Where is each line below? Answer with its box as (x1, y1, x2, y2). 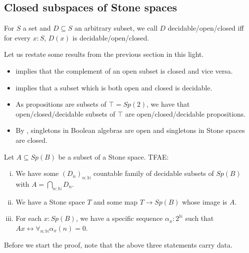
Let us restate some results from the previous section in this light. (4, 49, 204, 59)
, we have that (147, 99, 190, 109)
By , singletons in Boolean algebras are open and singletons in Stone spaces (15, 125, 245, 135)
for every (4, 32, 31, 42)
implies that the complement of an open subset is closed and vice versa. (15, 65, 233, 76)
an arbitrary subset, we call (74, 23, 158, 33)
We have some (15, 168, 59, 178)
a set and (23, 23, 51, 33)
